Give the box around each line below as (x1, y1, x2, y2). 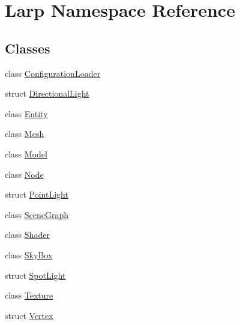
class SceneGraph (5, 208, 69, 220)
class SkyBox (5, 248, 53, 261)
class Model (5, 147, 47, 160)
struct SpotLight (5, 269, 66, 281)
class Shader (5, 228, 50, 241)
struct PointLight (5, 188, 68, 201)
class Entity (5, 107, 48, 120)
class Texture (5, 289, 53, 302)
